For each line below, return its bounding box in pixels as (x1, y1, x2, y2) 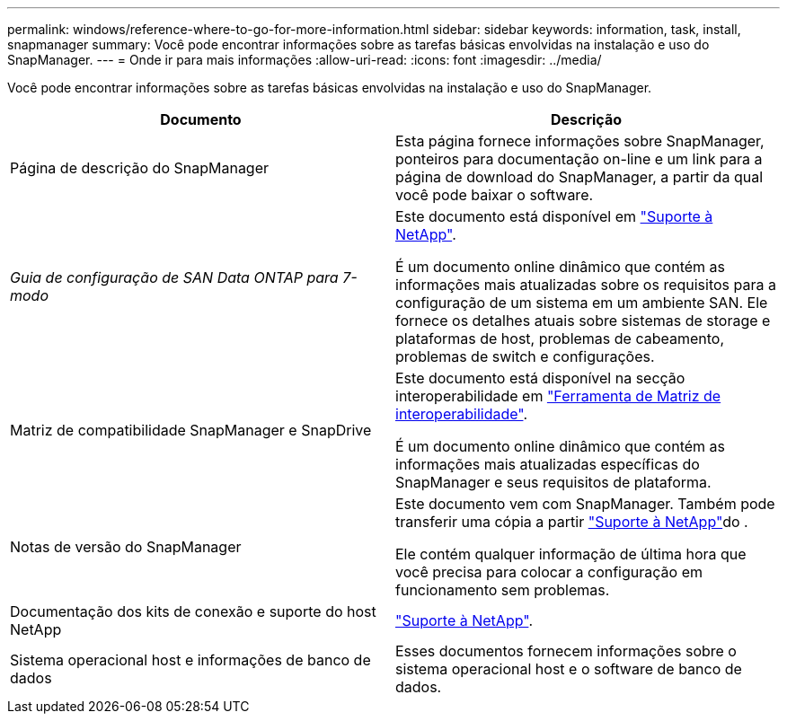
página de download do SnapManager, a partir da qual (395, 168, 764, 186)
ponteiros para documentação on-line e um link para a (395, 150, 763, 168)
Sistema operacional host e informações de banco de (10, 651, 371, 669)
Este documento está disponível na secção (395, 369, 685, 387)
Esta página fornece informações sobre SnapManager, (395, 132, 765, 150)
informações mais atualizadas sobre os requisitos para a (395, 276, 776, 294)
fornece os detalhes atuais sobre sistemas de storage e (395, 312, 771, 330)
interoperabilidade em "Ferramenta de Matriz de (395, 387, 721, 405)
